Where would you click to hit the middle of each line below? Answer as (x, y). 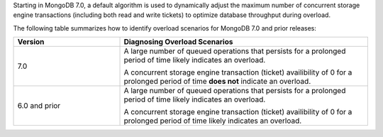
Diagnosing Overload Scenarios (178, 42)
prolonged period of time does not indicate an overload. (217, 82)
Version (31, 42)
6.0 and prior (39, 106)
